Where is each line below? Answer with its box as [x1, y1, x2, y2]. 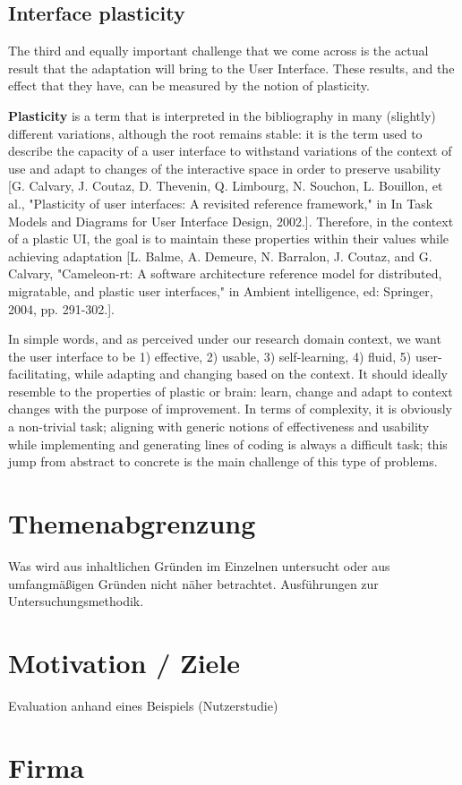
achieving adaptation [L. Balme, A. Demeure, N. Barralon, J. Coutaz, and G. [8, 246, 432, 265]
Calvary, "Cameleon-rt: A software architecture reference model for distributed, [8, 264, 442, 283]
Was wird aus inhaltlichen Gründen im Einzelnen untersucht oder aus [8, 556, 390, 575]
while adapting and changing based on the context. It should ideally [74, 364, 448, 383]
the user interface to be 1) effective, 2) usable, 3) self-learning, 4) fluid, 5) [8, 346, 412, 365]
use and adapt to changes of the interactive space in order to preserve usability [8, 158, 441, 177]
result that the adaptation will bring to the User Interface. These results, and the [8, 58, 455, 77]
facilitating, [8, 364, 71, 383]
